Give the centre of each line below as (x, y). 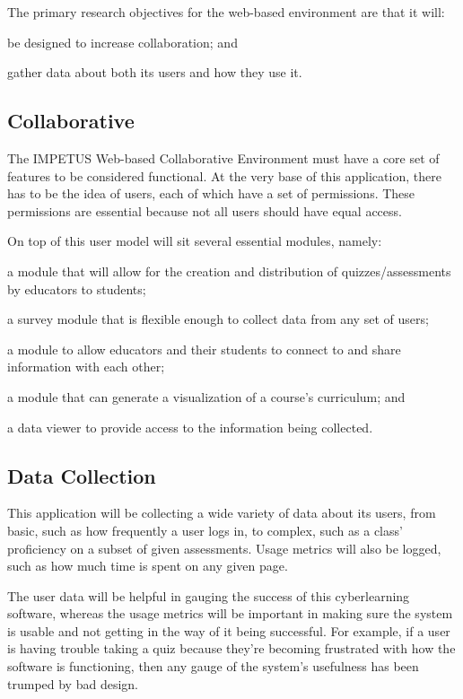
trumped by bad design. (73, 683)
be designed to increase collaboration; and (122, 42)
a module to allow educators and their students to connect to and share (204, 349)
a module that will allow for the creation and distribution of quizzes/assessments (229, 271)
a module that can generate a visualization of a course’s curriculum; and (206, 396)
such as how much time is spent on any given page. (148, 566)
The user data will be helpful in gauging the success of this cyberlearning (209, 595)
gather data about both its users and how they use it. (155, 72)
